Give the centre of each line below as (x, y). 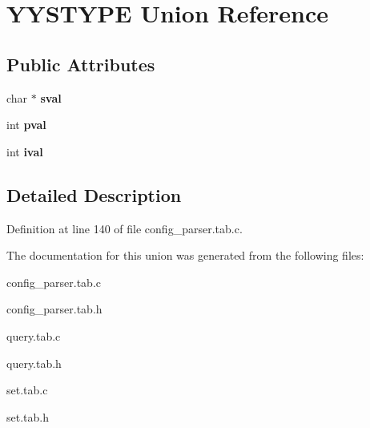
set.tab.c (27, 390)
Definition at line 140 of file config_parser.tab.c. (125, 228)
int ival (25, 151)
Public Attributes (81, 64)
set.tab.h (28, 416)
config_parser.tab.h (54, 309)
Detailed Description (94, 194)
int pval (26, 125)
